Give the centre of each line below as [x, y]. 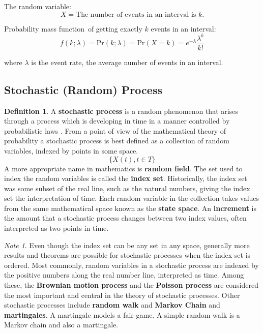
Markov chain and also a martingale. [61, 325]
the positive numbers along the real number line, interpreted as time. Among [124, 275]
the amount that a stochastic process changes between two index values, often [125, 218]
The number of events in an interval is [136, 14]
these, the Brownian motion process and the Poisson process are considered [131, 285]
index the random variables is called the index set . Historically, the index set [126, 178]
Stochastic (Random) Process [83, 89]
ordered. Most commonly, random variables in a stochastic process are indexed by [131, 265]
